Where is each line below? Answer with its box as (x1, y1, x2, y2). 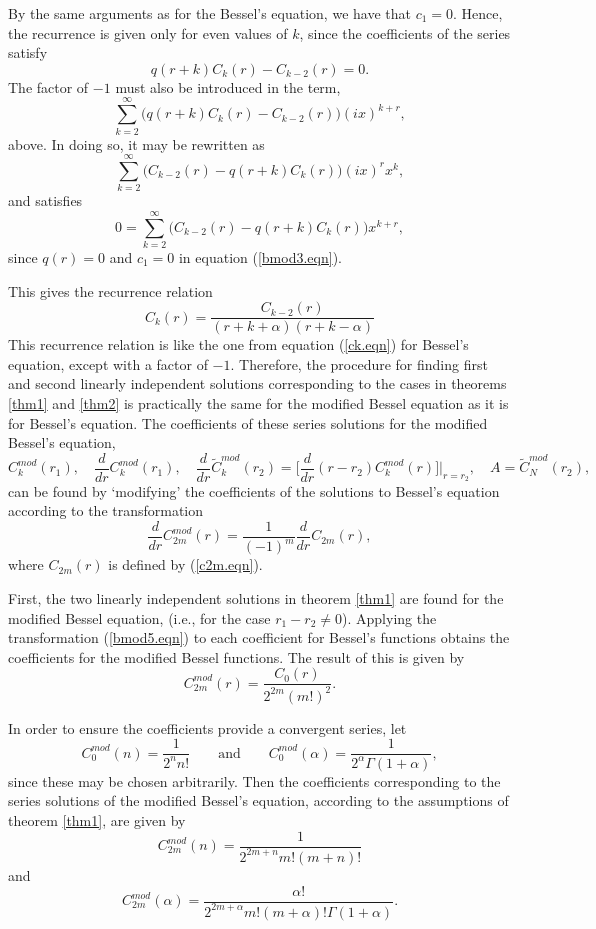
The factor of (8, 76, 89, 97)
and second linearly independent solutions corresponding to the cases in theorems (8, 373, 507, 394)
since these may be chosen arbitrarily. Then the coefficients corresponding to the (8, 770, 501, 791)
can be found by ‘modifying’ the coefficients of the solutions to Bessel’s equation (8, 480, 500, 501)
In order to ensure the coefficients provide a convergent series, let (8, 717, 407, 738)
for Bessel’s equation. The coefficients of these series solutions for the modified (8, 412, 488, 433)
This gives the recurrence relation (8, 280, 213, 301)
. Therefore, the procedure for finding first (230, 353, 488, 374)
